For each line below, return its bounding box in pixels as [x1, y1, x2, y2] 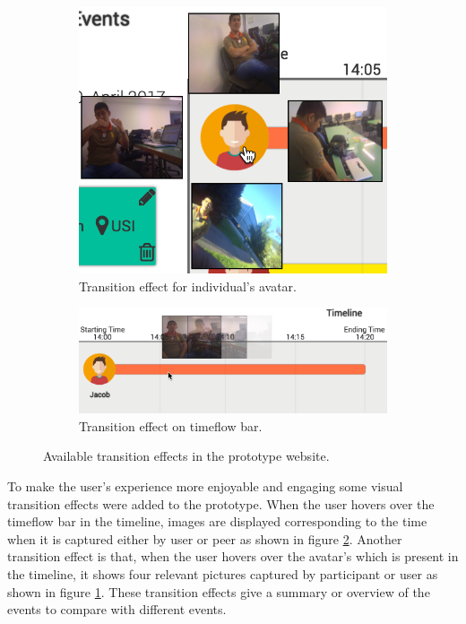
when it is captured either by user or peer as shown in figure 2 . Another [7, 529, 402, 548]
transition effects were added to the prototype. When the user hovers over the [7, 494, 435, 513]
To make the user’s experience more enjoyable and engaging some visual [7, 476, 403, 495]
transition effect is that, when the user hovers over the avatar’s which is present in [7, 547, 459, 566]
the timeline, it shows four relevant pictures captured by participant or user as [7, 564, 438, 583]
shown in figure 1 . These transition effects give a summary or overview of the [7, 582, 430, 601]
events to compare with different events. [7, 600, 227, 619]
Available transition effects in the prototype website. [43, 446, 330, 465]
